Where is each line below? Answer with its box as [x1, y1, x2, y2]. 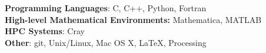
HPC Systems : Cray [5, 25, 85, 37]
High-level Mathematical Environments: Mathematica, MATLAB [5, 13, 262, 25]
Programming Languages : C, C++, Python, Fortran [5, 2, 207, 14]
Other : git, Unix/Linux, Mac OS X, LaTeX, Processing [5, 36, 207, 48]
